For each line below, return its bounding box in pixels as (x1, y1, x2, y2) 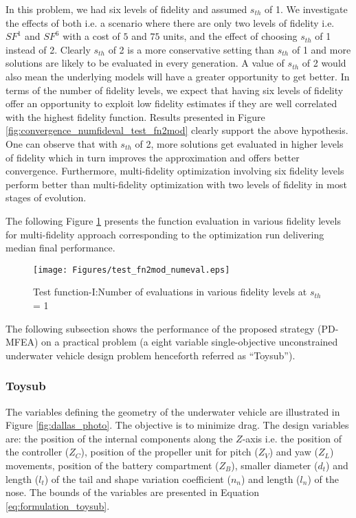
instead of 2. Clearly (5, 42, 91, 56)
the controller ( (5, 444, 69, 459)
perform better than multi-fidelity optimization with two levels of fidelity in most (5, 177, 347, 191)
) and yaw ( (269, 444, 318, 459)
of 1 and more (291, 42, 351, 56)
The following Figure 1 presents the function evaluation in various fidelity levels (5, 213, 341, 227)
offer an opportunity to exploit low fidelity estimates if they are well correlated (5, 96, 337, 111)
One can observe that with (5, 136, 118, 150)
